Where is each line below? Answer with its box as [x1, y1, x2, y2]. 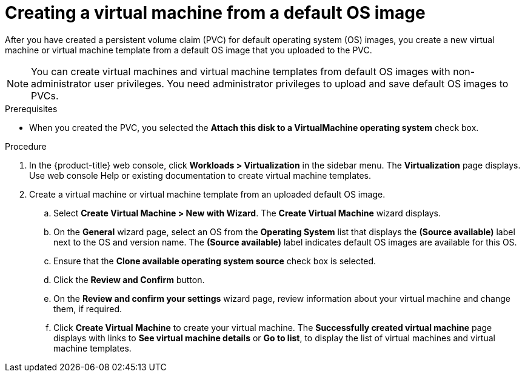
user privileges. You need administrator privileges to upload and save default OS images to [93, 77, 509, 90]
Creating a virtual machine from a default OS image [5, 2, 426, 23]
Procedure [5, 141, 47, 152]
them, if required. [53, 303, 122, 314]
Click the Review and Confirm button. [53, 274, 205, 285]
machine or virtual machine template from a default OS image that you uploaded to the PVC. [5, 44, 372, 55]
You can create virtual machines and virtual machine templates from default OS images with [31, 65, 450, 78]
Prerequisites [5, 103, 58, 114]
